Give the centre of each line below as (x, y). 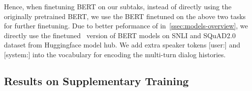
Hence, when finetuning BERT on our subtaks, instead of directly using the (118, 6)
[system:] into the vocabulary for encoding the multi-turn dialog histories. (115, 54)
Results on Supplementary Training (96, 80)
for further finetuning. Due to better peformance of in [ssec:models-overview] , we (126, 26)
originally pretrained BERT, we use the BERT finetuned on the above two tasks (125, 16)
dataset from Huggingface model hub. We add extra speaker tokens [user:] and (122, 45)
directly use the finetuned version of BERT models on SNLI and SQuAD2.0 (120, 35)
